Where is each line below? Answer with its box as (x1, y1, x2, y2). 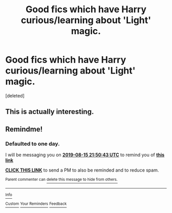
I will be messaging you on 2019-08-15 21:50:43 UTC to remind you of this (5, 152, 165, 158)
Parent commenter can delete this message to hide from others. (5, 177, 118, 182)
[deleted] (5, 92, 25, 99)
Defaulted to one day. (5, 140, 60, 147)
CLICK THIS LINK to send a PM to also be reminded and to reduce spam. (5, 167, 159, 173)
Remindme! (5, 125, 42, 133)
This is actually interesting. (5, 107, 94, 116)
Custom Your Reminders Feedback (5, 201, 67, 206)
